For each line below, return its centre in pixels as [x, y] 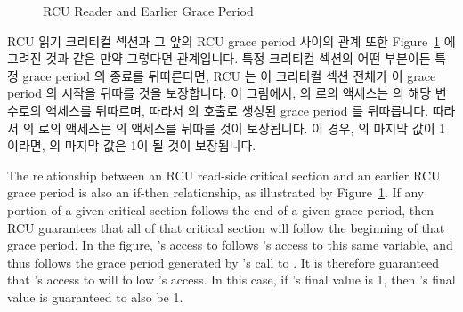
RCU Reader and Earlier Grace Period [148, 11]
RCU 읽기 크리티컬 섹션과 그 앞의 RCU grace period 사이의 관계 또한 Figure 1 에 [231, 40]
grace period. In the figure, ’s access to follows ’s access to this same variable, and [230, 245]
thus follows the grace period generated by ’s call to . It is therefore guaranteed [223, 262]
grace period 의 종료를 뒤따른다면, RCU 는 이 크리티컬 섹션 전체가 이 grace [229, 75]
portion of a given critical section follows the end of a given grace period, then [221, 209]
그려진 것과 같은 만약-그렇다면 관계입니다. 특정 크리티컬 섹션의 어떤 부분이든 [219, 58]
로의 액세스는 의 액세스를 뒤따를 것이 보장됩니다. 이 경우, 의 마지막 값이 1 [242, 128]
